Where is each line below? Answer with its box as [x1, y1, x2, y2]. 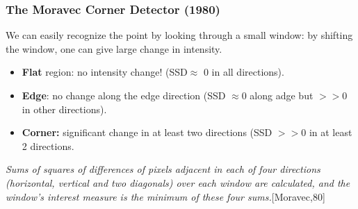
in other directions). [22, 101, 107, 116]
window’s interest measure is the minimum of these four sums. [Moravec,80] [6, 189, 325, 203]
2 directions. [22, 138, 74, 153]
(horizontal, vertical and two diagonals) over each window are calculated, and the [6, 175, 350, 190]
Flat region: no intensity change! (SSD [22, 65, 188, 79]
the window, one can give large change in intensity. [6, 41, 222, 56]
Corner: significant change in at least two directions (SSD [22, 125, 272, 140]
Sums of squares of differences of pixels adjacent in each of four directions [6, 162, 320, 176]
